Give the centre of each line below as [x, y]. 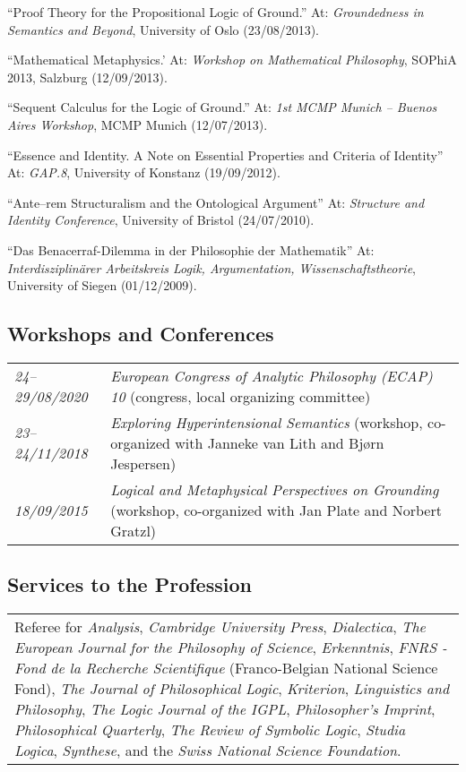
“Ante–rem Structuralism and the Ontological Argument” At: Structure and [216, 202]
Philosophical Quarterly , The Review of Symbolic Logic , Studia [210, 730]
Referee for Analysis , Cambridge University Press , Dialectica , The [220, 627]
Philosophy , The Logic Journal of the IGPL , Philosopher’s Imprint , [225, 709]
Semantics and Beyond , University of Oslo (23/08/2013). [164, 29]
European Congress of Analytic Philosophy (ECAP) [272, 375]
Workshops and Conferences [141, 334]
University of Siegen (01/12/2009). [102, 285]
